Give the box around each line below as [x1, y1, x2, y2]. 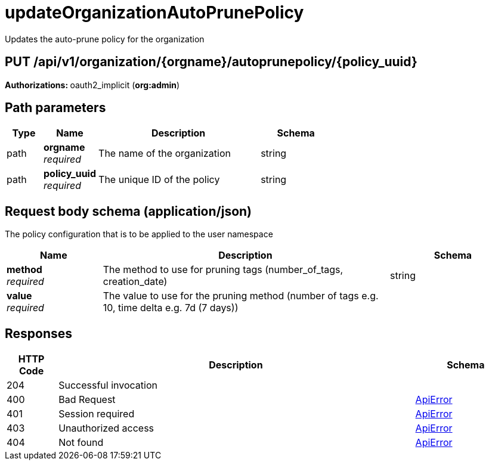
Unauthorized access [58, 422, 154, 435]
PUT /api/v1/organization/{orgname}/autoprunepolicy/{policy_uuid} [5, 54, 417, 70]
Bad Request [58, 393, 116, 406]
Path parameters [5, 100, 106, 116]
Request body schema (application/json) [5, 203, 252, 219]
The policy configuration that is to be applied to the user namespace [5, 229, 273, 240]
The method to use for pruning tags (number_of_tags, [103, 263, 343, 276]
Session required [58, 408, 135, 420]
